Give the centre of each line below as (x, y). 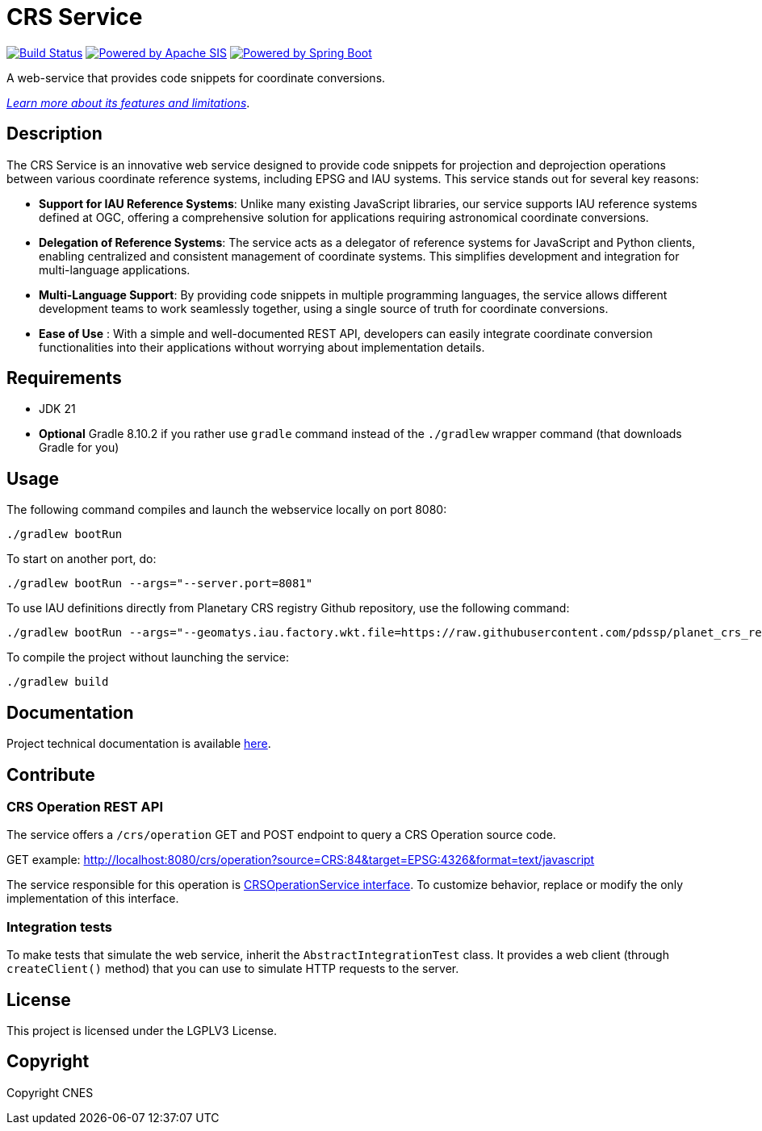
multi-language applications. (115, 269)
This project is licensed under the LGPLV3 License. (142, 1030)
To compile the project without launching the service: (148, 657)
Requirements (64, 378)
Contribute (51, 774)
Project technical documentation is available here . (139, 744)
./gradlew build (58, 682)
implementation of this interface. (93, 899)
